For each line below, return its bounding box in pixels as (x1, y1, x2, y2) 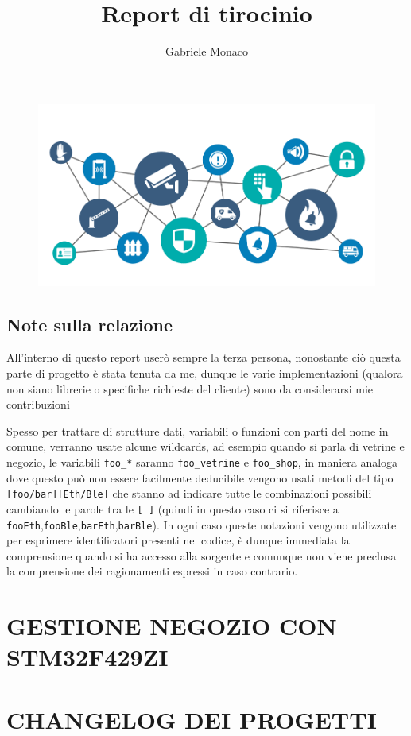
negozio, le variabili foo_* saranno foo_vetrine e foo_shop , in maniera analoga (6, 453, 398, 470)
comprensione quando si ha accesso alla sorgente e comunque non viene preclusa (6, 547, 397, 564)
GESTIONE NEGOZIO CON (6, 610, 337, 642)
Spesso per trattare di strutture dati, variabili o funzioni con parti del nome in (6, 422, 389, 439)
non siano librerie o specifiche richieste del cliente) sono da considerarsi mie (6, 380, 374, 397)
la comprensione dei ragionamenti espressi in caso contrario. (6, 563, 298, 579)
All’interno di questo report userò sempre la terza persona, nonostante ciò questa (6, 349, 401, 366)
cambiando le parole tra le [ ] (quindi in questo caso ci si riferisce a (6, 500, 339, 517)
